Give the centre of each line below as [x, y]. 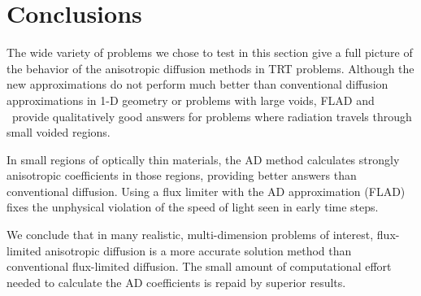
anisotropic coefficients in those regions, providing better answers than [182, 175]
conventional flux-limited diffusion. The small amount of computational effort [199, 266]
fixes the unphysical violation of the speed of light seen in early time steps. [193, 207]
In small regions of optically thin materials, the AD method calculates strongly [203, 159]
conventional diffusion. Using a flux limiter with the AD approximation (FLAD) [206, 191]
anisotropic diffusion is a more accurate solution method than [198, 250]
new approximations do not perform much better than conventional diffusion [197, 84]
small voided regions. [59, 132]
